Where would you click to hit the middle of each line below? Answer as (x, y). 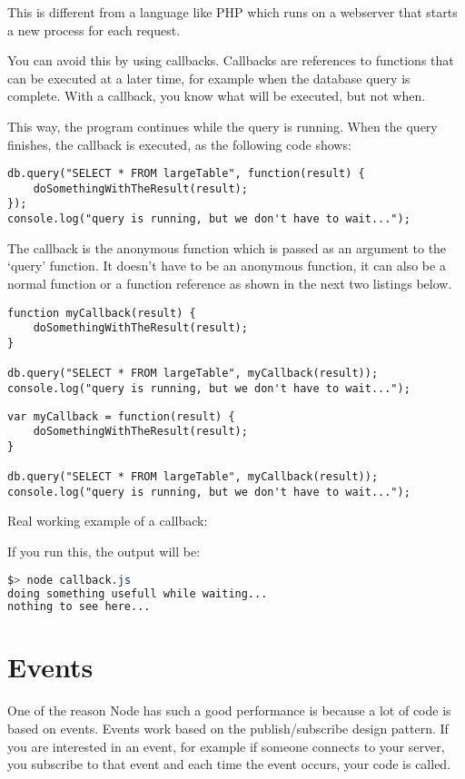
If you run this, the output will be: (104, 552)
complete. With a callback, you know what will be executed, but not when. (217, 96)
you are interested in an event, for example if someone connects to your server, (226, 746)
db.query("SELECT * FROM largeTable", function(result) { (186, 174)
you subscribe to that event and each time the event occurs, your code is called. (229, 764)
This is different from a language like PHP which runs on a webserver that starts (232, 12)
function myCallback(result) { (102, 313)
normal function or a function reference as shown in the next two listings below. (230, 283)
